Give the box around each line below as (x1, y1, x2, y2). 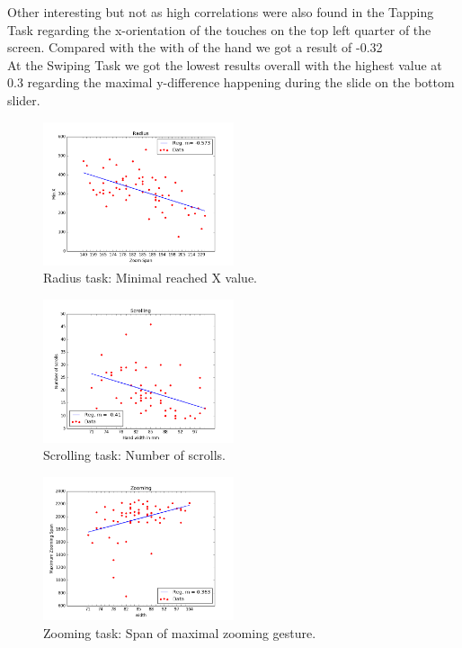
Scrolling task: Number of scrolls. (43, 445, 226, 464)
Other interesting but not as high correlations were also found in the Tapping (7, 3, 434, 21)
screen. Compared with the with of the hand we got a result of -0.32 (7, 38, 383, 57)
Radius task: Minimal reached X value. (43, 268, 257, 287)
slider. (7, 90, 40, 109)
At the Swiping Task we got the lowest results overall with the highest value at (7, 55, 442, 74)
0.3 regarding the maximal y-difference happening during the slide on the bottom (7, 73, 455, 92)
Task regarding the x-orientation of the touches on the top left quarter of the (7, 20, 431, 39)
